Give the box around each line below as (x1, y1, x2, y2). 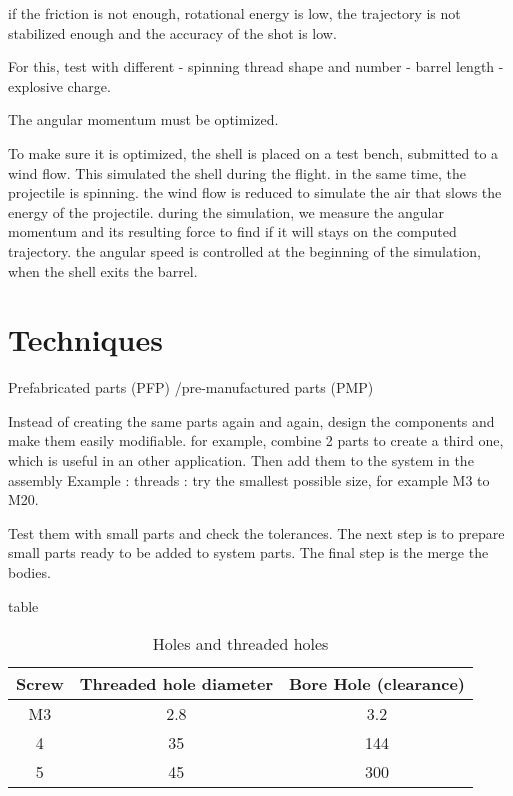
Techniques (8, 319, 163, 360)
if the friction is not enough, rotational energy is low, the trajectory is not (8, 3, 461, 23)
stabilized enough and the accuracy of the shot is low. (8, 22, 337, 43)
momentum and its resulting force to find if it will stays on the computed (8, 221, 457, 242)
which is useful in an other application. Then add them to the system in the (8, 450, 474, 471)
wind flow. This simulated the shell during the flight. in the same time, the (8, 162, 467, 183)
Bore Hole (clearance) (289, 672, 466, 696)
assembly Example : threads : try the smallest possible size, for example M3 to (8, 469, 490, 490)
